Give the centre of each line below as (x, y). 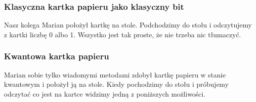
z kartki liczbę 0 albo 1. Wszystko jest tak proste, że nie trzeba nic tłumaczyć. (123, 34)
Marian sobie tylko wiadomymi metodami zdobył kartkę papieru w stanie (115, 74)
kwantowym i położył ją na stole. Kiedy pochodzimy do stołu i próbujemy (116, 84)
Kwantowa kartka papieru (57, 56)
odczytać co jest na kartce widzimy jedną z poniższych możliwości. (105, 93)
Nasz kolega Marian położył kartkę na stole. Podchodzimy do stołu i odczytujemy (128, 25)
